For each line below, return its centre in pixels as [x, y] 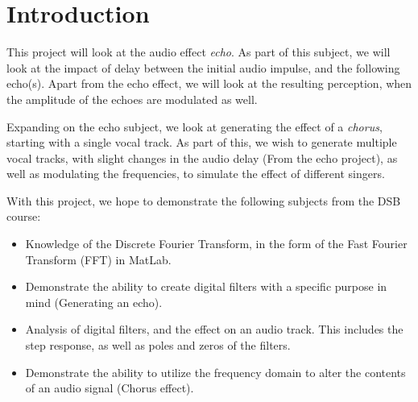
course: [24, 216]
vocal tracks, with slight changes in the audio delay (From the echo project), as [202, 157]
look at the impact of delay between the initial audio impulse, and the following [203, 67]
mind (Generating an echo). [94, 302]
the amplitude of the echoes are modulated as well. [132, 99]
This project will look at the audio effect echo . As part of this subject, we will [199, 52]
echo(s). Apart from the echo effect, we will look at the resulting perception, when [209, 83]
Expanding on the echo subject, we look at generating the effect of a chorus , [195, 126]
